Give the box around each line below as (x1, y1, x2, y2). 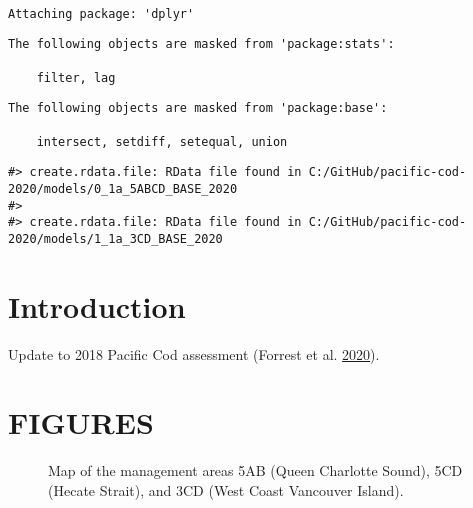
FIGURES (8, 402, 154, 443)
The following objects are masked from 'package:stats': (8, 37, 395, 52)
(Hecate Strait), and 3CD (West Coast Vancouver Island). (48, 479, 404, 500)
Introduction (8, 285, 186, 326)
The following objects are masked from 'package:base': (8, 101, 388, 116)
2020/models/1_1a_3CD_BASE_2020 (8, 231, 223, 246)
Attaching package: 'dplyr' (8, 6, 195, 21)
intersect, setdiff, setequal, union (36, 134, 288, 149)
